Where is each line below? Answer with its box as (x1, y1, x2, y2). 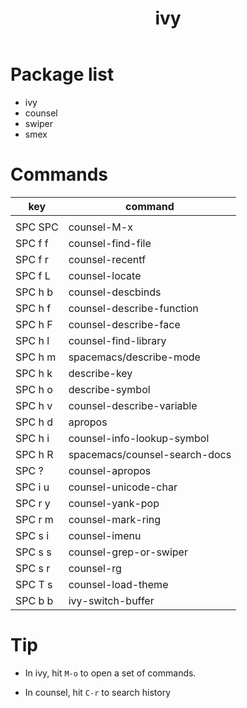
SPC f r (15, 252, 49, 266)
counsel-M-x (68, 220, 133, 234)
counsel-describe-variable (68, 398, 198, 412)
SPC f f (15, 236, 49, 250)
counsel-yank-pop (68, 496, 160, 510)
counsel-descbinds (68, 285, 162, 299)
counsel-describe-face (68, 317, 181, 331)
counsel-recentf (68, 252, 147, 266)
